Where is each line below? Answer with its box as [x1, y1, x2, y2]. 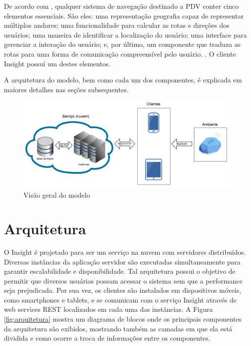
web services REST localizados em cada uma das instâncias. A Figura [4, 304, 213, 314]
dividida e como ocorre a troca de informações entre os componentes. [4, 333, 210, 343]
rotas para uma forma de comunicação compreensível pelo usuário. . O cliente [4, 48, 236, 59]
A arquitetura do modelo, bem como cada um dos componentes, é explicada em [4, 75, 242, 85]
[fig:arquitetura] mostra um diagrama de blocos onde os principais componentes [4, 314, 242, 324]
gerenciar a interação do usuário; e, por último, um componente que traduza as [4, 39, 241, 49]
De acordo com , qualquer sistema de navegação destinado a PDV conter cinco [4, 1, 239, 11]
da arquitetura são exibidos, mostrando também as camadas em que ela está [4, 323, 232, 333]
